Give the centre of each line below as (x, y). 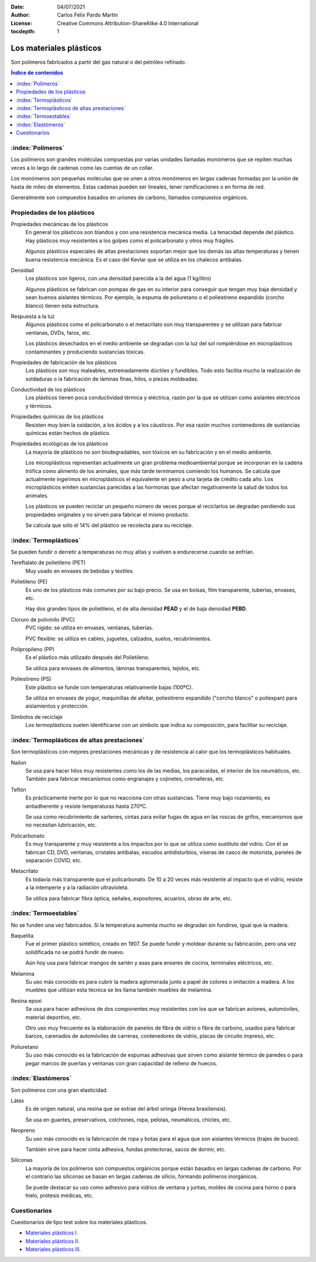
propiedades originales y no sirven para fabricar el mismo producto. (107, 515)
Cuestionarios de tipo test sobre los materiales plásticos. (79, 1222)
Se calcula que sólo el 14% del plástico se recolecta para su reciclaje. (109, 525)
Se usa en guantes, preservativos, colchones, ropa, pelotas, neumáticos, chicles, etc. (128, 1119)
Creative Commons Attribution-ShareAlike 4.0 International (128, 23)
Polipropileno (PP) (33, 649)
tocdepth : (23, 32)
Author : (20, 15)
